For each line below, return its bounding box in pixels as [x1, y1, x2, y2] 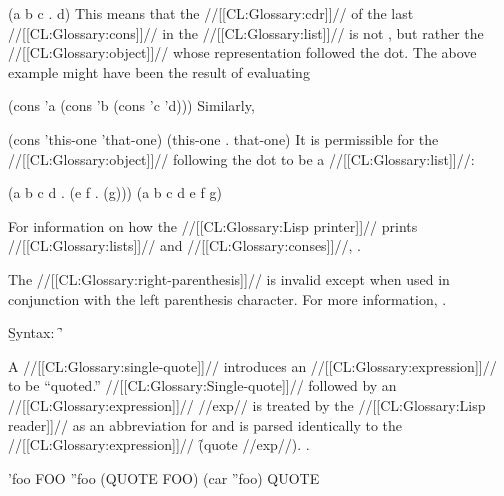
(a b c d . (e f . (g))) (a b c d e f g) [8, 182, 222, 203]
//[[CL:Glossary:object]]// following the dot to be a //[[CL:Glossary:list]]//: [8, 148, 475, 169]
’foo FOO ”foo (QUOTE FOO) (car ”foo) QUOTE [8, 467, 320, 488]
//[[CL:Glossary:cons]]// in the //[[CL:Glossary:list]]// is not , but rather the [8, 22, 484, 43]
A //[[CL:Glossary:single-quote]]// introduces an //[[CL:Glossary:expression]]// [8, 355, 497, 376]
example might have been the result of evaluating [8, 61, 310, 82]
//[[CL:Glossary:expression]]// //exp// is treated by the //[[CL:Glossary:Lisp [8, 394, 486, 415]
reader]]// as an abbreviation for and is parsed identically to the [8, 414, 403, 435]
